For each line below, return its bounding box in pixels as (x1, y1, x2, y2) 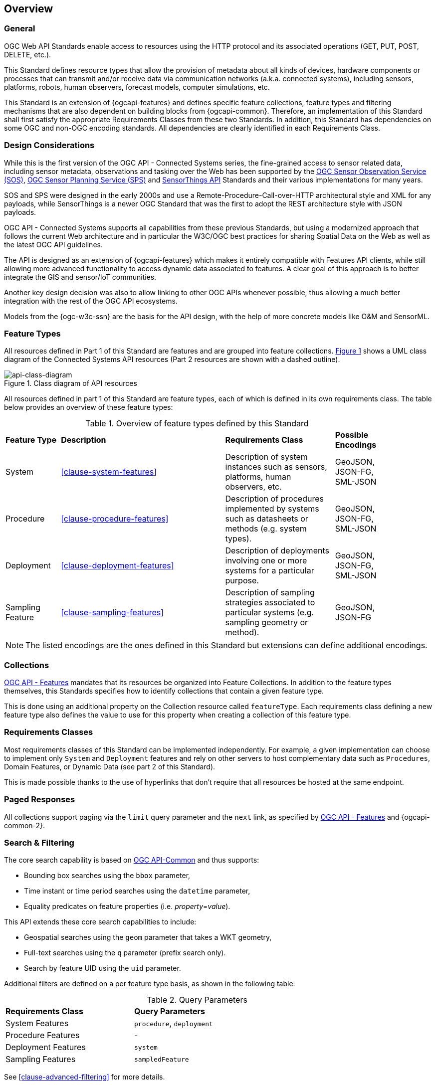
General (4, 23, 35, 34)
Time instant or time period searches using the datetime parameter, (24, 887, 250, 896)
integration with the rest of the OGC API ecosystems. (4, 296, 178, 305)
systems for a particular (225, 565, 314, 576)
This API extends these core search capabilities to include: (4, 917, 197, 926)
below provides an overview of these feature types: (4, 403, 173, 412)
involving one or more (225, 555, 307, 566)
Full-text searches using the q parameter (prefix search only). (24, 948, 226, 957)
